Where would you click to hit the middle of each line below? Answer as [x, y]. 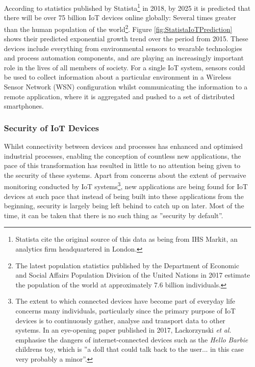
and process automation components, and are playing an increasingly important [124, 58]
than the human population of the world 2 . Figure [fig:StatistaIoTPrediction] [118, 28]
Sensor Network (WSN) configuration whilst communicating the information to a [126, 87]
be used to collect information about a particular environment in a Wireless [118, 77]
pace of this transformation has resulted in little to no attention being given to [122, 165]
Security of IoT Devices [51, 127]
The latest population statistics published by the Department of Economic [127, 265]
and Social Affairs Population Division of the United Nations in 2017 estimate [133, 275]
